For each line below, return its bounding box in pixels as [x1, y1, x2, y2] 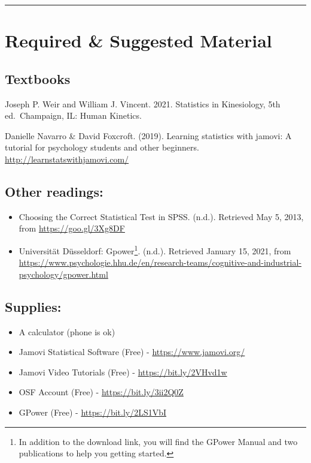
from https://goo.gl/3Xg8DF [19, 222, 125, 234]
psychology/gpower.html [19, 267, 108, 280]
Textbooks [5, 69, 71, 88]
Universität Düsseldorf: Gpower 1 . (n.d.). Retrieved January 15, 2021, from [19, 242, 291, 257]
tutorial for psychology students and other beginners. [5, 141, 199, 154]
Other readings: [5, 182, 103, 200]
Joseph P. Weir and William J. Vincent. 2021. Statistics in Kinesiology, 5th [5, 97, 280, 110]
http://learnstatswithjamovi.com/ [5, 152, 129, 165]
